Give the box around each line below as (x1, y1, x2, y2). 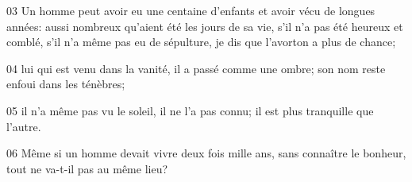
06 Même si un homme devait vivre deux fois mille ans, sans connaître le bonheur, (6, 145, 406, 161)
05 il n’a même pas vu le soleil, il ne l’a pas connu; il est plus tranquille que (6, 102, 374, 118)
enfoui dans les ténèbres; (6, 76, 125, 92)
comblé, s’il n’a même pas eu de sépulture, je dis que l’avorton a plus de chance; (6, 33, 396, 50)
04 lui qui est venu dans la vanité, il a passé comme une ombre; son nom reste (6, 60, 386, 76)
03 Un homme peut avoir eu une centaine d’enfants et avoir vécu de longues (6, 2, 375, 18)
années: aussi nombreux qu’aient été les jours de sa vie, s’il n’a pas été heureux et (6, 17, 403, 34)
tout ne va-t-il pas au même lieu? (6, 160, 168, 176)
